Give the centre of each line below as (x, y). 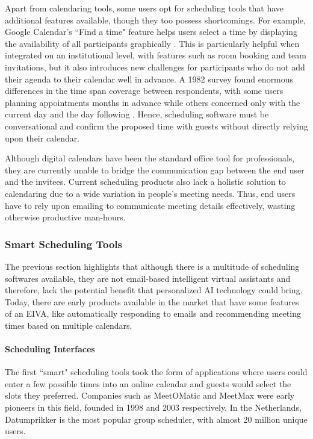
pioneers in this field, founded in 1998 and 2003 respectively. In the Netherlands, (153, 407)
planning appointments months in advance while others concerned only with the (153, 102)
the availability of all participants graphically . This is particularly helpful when (152, 43)
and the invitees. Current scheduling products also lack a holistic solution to (145, 182)
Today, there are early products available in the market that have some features (152, 301)
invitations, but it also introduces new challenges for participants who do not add (155, 67)
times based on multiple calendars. (69, 325)
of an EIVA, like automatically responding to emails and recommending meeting (153, 313)
